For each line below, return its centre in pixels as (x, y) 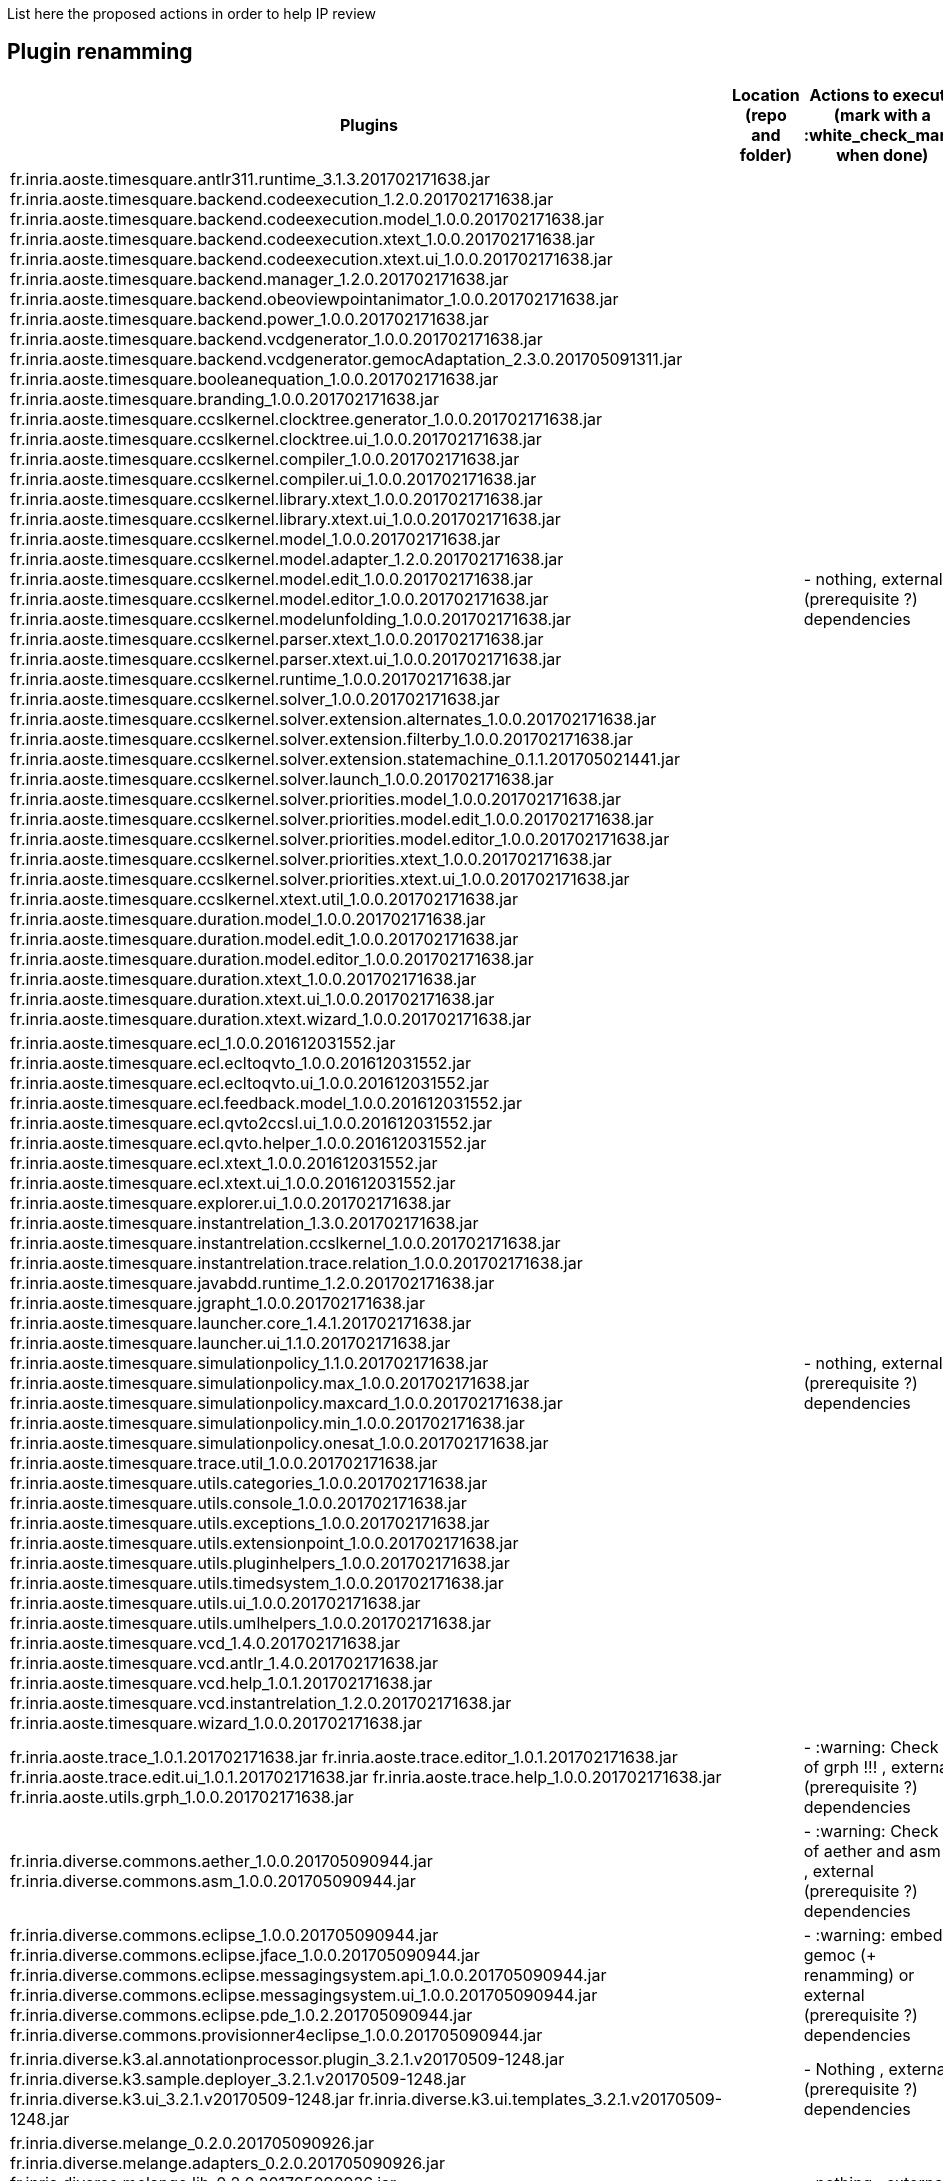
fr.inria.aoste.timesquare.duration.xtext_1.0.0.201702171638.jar (243, 978)
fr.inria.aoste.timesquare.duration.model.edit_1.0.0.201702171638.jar (264, 938)
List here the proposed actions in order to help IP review (191, 13)
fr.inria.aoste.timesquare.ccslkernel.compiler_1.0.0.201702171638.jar (265, 458)
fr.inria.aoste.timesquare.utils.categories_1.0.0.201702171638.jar (249, 1482)
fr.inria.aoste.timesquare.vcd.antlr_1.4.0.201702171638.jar (224, 1662)
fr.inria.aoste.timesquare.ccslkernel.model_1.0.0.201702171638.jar (255, 538)
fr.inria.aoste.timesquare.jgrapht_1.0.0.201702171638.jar (217, 1302)
